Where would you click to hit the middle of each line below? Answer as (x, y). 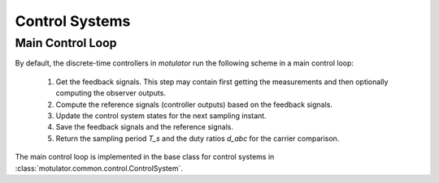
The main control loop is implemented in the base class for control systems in (145, 157)
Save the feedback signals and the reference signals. (144, 127)
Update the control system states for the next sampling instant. (161, 115)
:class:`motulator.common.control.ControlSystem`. (99, 168)
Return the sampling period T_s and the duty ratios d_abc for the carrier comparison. (198, 138)
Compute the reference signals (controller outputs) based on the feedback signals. (194, 104)
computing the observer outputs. (111, 93)
